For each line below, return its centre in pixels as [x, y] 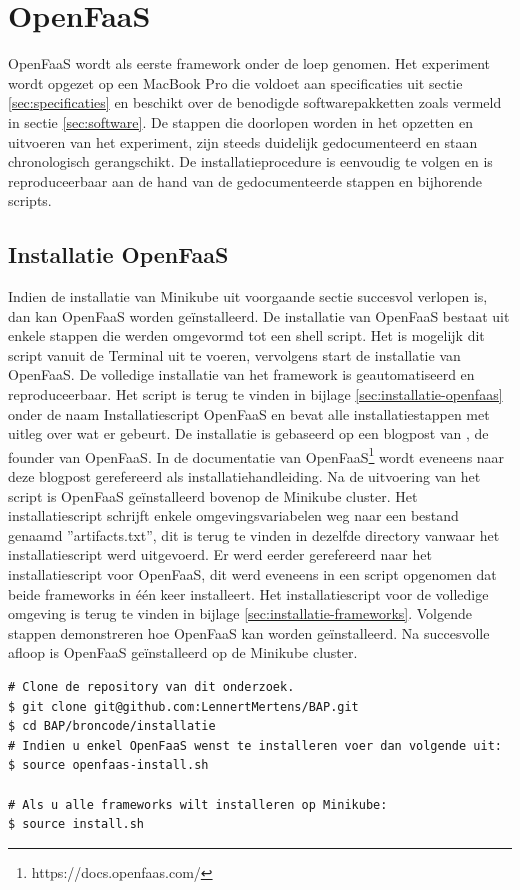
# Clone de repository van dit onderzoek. [151, 687]
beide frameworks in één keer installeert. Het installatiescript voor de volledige [248, 593]
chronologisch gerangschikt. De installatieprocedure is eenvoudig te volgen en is [250, 161]
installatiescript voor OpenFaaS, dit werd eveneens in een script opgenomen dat [252, 574]
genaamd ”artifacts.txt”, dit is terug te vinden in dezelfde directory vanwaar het [254, 534]
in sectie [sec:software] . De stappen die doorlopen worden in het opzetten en [240, 121]
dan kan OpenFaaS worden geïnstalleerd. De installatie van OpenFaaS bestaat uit [259, 315]
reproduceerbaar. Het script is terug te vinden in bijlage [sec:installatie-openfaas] [255, 394]
